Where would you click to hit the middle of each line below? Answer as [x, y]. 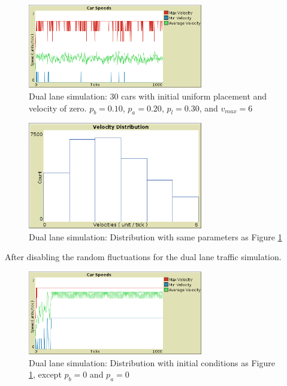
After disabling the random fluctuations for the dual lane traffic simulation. [143, 257]
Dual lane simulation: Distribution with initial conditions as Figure [152, 362]
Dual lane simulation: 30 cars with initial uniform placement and [148, 96]
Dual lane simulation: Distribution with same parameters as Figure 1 [155, 236]
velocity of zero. [58, 108]
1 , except [45, 374]
